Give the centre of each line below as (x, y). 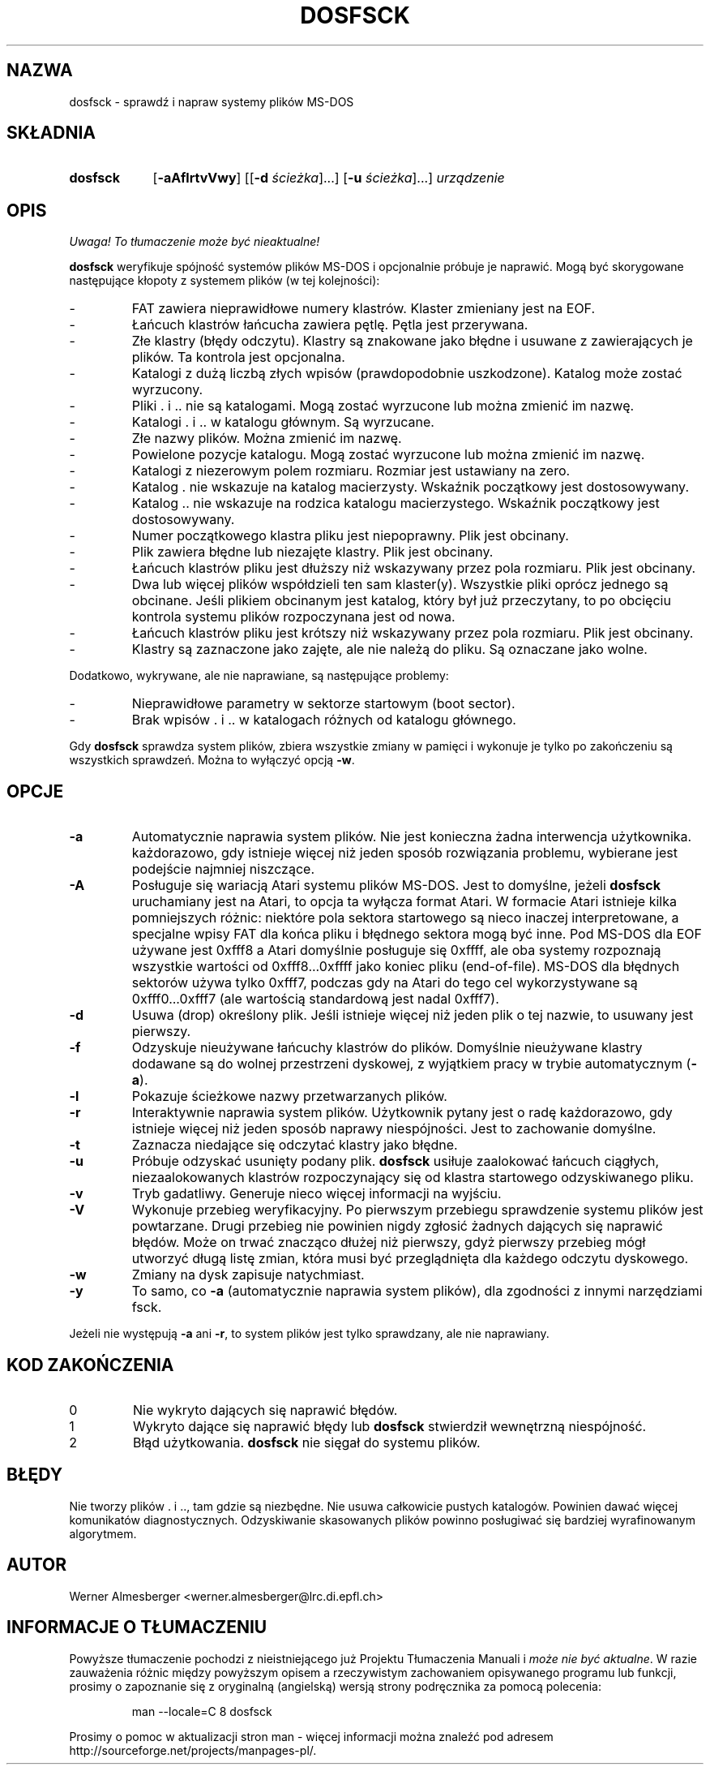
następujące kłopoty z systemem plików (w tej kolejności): (225, 281)
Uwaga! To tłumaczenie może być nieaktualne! (195, 242)
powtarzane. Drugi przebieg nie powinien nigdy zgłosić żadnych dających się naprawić (397, 1226)
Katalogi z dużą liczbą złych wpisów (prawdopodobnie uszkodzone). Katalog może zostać (407, 374)
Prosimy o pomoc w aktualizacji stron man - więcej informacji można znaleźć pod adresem (311, 1736)
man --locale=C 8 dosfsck (202, 1711)
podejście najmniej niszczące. (223, 869)
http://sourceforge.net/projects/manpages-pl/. (193, 1750)
